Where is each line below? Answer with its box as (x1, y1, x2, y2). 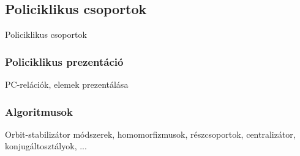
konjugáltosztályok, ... (5, 140, 87, 152)
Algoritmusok (5, 104, 73, 119)
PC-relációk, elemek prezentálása (5, 78, 129, 91)
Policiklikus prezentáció (5, 54, 124, 69)
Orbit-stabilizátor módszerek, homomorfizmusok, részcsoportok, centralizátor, (5, 127, 296, 140)
